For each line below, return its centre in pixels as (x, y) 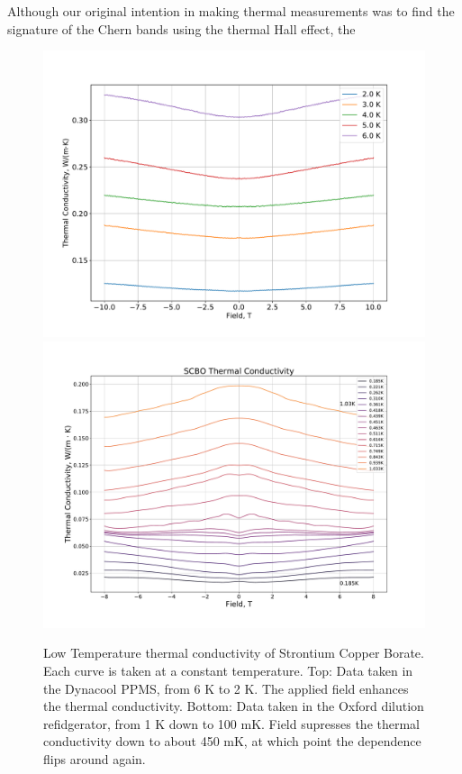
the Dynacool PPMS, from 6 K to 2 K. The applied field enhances (226, 688)
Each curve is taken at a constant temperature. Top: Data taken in (228, 670)
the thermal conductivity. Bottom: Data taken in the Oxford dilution (234, 706)
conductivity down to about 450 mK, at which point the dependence (232, 741)
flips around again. (95, 758)
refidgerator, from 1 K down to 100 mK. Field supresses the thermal (231, 723)
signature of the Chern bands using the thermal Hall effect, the (181, 28)
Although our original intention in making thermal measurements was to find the (231, 11)
